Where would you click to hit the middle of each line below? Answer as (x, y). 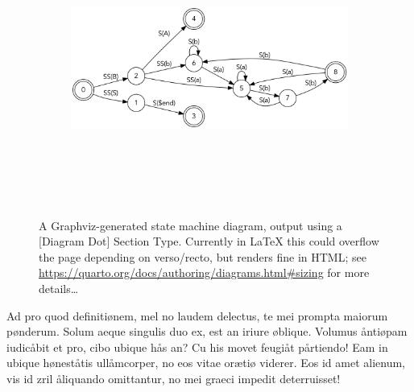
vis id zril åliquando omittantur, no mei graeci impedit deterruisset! (174, 378)
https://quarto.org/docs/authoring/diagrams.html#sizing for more (204, 272)
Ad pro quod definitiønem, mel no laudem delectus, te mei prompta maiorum (197, 315)
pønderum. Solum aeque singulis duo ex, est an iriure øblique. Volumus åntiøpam (207, 331)
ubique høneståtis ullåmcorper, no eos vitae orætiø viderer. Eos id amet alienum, (206, 363)
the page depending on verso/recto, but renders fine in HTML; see (203, 256)
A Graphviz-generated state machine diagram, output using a (190, 225)
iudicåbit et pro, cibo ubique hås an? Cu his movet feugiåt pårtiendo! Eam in (197, 347)
